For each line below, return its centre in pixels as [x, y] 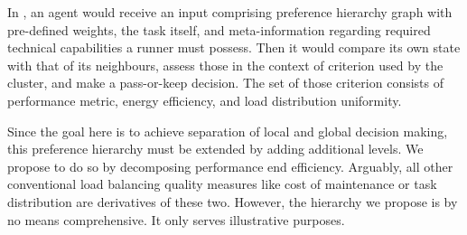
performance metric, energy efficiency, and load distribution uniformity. [205, 100]
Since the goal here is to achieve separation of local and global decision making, [228, 131]
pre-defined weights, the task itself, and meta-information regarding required [219, 29]
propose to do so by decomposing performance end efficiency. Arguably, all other [230, 166]
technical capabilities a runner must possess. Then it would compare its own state [234, 47]
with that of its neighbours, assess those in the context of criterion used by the [225, 65]
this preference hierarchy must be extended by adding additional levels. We [215, 149]
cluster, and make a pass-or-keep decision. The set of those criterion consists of [225, 83]
